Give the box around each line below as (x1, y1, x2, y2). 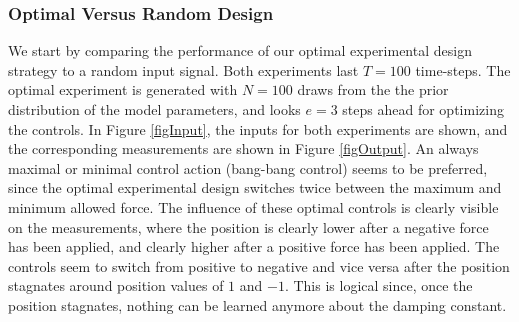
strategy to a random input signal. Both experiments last (8, 59, 359, 80)
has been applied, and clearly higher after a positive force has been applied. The (8, 236, 500, 257)
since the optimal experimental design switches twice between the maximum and (8, 177, 502, 198)
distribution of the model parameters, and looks (8, 99, 301, 119)
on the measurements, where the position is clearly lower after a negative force (8, 216, 489, 237)
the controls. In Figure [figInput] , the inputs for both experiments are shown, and (8, 118, 508, 139)
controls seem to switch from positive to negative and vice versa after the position (8, 255, 510, 276)
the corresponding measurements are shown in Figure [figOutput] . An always (8, 138, 479, 159)
